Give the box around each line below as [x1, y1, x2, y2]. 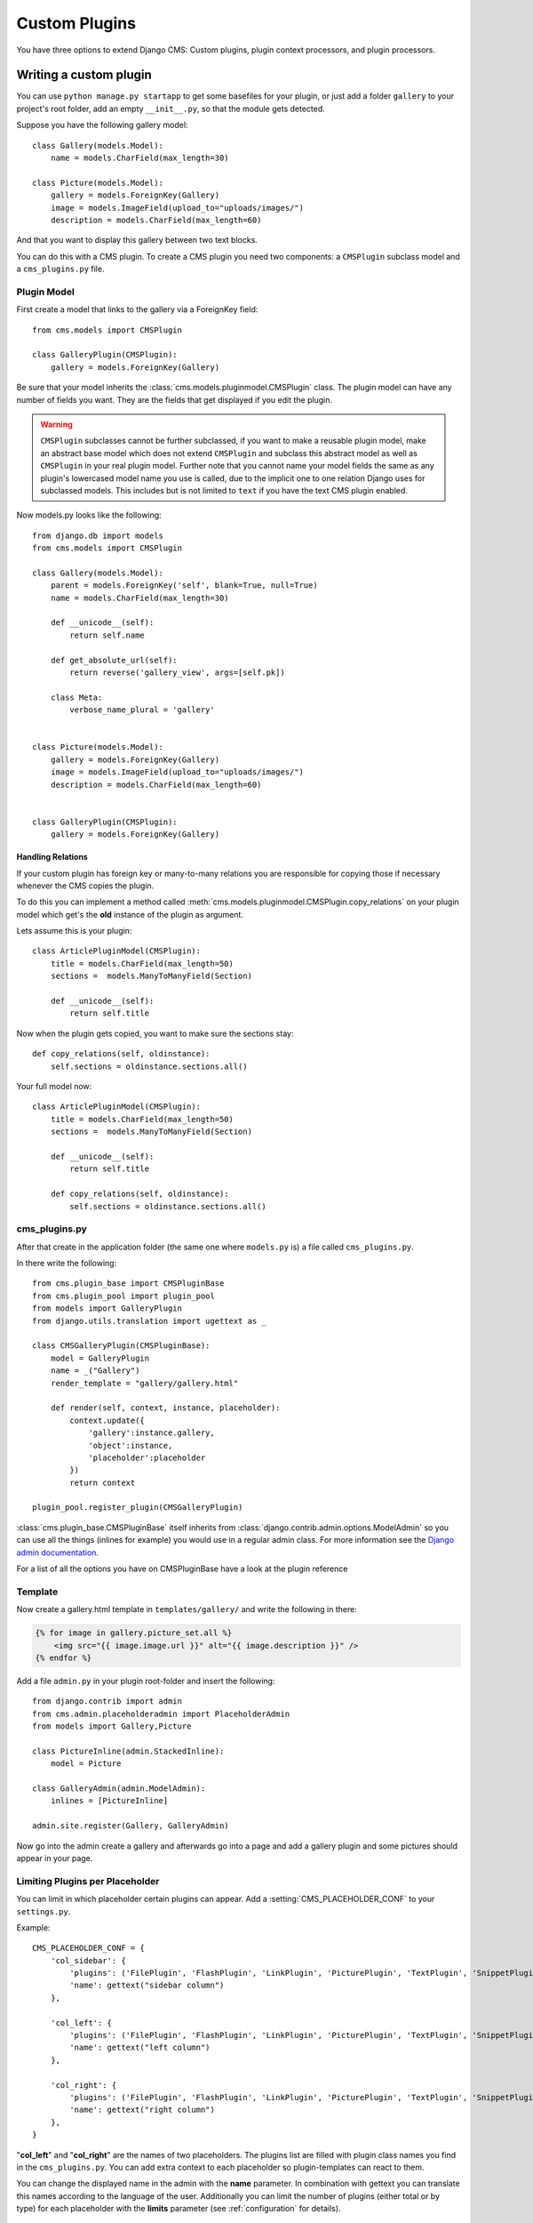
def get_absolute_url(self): [50, 654, 178, 665]
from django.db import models [32, 530, 164, 541]
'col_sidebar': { [50, 1955, 126, 1965]
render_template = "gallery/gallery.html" [50, 1378, 239, 1388]
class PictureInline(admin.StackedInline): [32, 1745, 225, 1756]
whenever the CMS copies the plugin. [16, 880, 155, 891]
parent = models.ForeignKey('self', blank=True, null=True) [50, 581, 319, 590]
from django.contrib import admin [32, 1697, 182, 1706]
